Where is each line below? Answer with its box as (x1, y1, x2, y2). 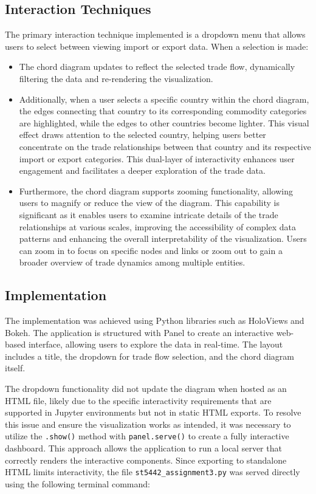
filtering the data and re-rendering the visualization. (19, 72, 213, 84)
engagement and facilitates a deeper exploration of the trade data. (19, 164, 266, 177)
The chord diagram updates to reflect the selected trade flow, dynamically (19, 60, 295, 73)
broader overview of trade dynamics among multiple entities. (19, 256, 246, 269)
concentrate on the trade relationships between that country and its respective (19, 140, 311, 153)
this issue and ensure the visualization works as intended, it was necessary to (5, 417, 291, 430)
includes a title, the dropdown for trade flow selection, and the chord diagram (5, 349, 294, 362)
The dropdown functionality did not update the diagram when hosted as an (5, 382, 287, 395)
